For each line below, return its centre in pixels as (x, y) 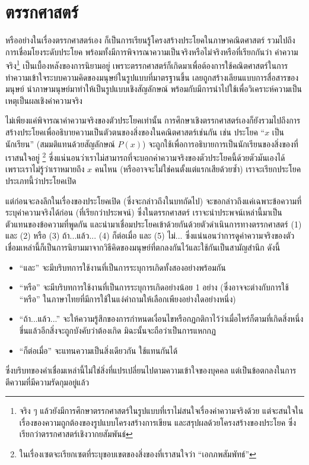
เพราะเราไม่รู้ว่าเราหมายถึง (45, 169)
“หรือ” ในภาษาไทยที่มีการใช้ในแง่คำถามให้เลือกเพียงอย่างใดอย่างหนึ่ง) (128, 298)
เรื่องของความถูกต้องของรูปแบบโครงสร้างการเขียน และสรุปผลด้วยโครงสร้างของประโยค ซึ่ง (158, 422)
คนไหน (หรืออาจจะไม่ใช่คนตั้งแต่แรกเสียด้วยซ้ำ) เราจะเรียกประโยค (198, 169)
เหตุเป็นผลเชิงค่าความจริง (44, 100)
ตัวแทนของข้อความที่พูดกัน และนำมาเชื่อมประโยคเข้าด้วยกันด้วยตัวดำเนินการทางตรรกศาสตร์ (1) (154, 224)
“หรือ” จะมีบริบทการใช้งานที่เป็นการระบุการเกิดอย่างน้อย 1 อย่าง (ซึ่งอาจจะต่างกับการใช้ (154, 287)
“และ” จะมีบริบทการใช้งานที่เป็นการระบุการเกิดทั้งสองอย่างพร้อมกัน (122, 267)
